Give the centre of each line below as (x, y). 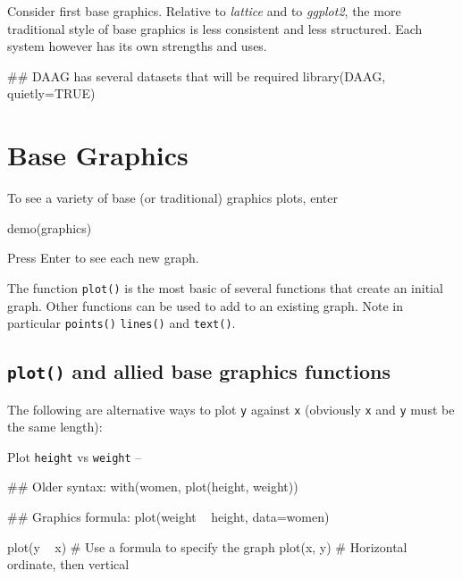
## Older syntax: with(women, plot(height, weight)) (153, 487)
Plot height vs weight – (75, 456)
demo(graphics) (50, 227)
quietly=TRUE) (51, 93)
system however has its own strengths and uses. (137, 46)
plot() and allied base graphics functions (199, 371)
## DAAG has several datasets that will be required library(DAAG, (197, 76)
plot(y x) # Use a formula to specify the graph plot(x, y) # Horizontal (207, 546)
